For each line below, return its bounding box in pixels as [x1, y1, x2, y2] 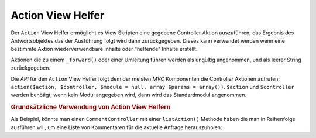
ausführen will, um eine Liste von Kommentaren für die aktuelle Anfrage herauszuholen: [11, 123, 222, 131]
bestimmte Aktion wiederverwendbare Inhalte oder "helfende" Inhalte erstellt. [11, 46, 198, 53]
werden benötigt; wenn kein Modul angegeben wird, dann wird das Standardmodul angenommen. [11, 91, 247, 99]
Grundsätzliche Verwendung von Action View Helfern [11, 103, 171, 111]
